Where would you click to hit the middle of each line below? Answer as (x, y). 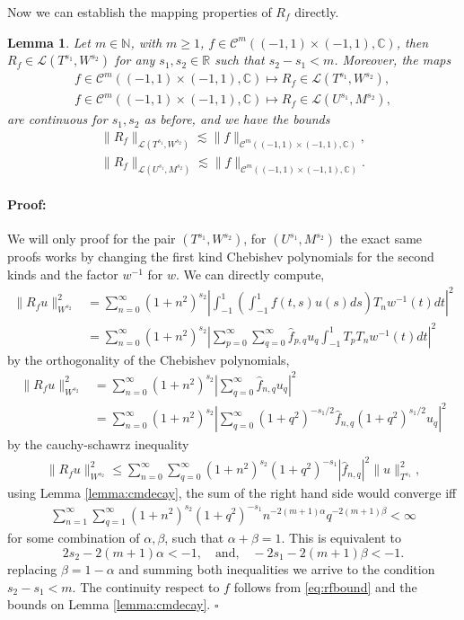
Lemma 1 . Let (49, 42)
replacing (32, 568)
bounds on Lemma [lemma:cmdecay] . (109, 604)
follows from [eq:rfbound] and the (325, 586)
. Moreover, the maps (393, 60)
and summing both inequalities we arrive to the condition (277, 568)
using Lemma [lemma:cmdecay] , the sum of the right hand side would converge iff (232, 493)
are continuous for (57, 119)
